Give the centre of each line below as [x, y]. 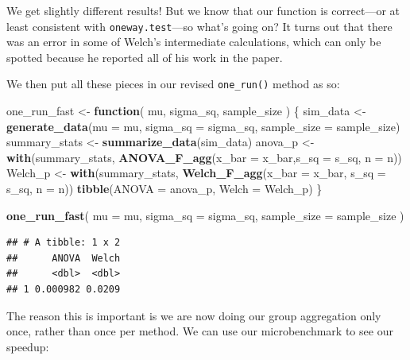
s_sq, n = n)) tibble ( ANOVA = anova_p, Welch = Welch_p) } [164, 189]
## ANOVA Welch [64, 258]
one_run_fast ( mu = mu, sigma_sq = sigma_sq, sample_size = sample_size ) [205, 215]
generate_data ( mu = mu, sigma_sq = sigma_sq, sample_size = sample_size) [203, 126]
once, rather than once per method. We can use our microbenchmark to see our [200, 331]
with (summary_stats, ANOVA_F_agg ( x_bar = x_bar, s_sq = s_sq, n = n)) [204, 157]
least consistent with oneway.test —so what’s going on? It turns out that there [199, 26]
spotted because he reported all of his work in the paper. [145, 57]
